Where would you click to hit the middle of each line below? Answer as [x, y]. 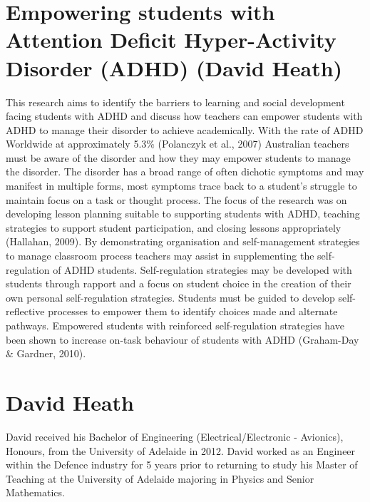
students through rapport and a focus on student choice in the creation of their [179, 283]
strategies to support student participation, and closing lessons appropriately [174, 227]
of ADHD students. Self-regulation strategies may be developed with [202, 269]
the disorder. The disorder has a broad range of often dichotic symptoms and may [185, 171]
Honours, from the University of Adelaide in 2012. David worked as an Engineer [181, 450]
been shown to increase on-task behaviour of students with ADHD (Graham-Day [183, 339]
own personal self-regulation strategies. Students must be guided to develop [170, 297]
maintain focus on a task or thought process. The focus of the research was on [176, 199]
